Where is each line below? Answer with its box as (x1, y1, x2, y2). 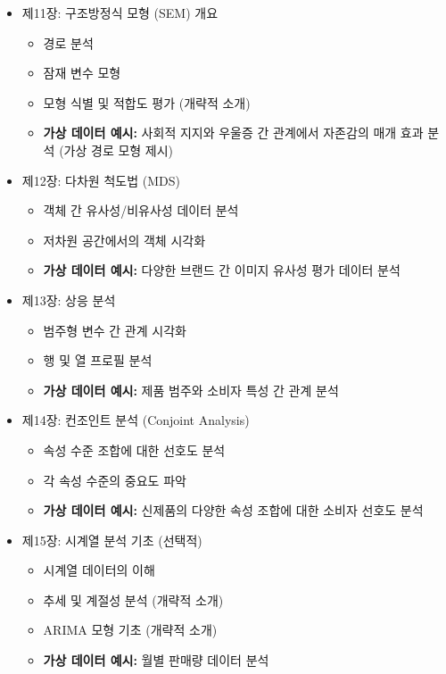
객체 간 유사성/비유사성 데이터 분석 (43, 201, 239, 220)
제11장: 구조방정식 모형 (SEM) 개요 (21, 4, 219, 21)
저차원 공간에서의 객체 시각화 (43, 230, 206, 249)
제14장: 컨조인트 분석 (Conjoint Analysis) (21, 411, 250, 429)
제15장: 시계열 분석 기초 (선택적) (21, 530, 202, 549)
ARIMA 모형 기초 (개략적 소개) (43, 620, 218, 639)
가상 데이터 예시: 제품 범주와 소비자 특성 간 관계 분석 (43, 380, 339, 399)
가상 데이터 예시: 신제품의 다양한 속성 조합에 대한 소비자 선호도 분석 (43, 501, 424, 520)
